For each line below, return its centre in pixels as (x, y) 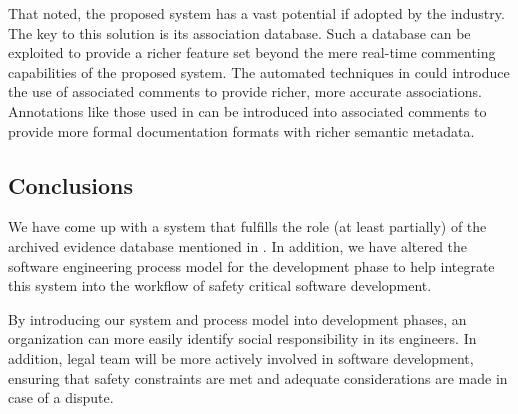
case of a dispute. (61, 397)
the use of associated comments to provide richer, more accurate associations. (245, 91)
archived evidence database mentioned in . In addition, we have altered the (238, 245)
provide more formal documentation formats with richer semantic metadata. (241, 130)
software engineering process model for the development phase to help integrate (251, 265)
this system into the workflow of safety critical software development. (220, 285)
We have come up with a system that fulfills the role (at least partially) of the (247, 226)
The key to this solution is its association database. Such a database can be (239, 32)
